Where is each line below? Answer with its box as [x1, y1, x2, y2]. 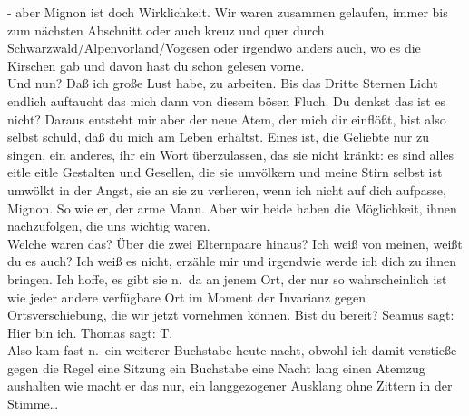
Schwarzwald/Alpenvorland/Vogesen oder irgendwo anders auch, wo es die [7, 38, 421, 57]
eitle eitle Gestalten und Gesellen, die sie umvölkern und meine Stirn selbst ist [7, 163, 443, 182]
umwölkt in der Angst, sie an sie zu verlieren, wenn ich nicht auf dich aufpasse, [7, 180, 446, 199]
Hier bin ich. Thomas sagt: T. [7, 322, 173, 342]
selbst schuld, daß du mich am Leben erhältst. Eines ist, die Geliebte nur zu [7, 127, 429, 146]
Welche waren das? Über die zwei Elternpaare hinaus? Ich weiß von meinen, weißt [7, 233, 463, 253]
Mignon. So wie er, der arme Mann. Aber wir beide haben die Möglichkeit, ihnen [7, 198, 457, 217]
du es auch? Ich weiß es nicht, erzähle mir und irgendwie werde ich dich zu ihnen [7, 252, 456, 271]
